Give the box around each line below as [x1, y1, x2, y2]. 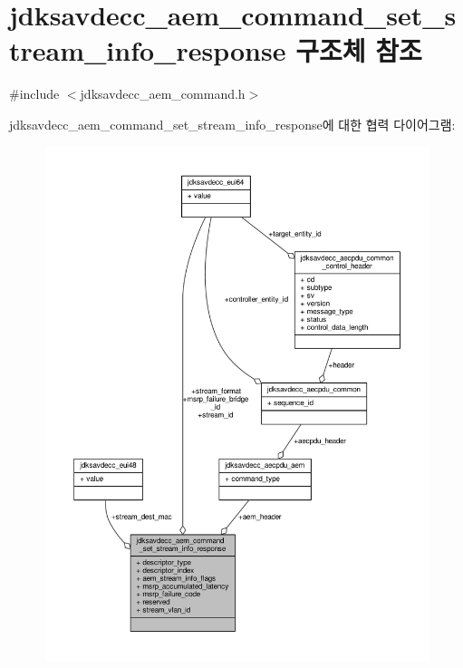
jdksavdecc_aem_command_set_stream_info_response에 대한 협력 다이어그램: [9, 114, 456, 133]
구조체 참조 [295, 32, 422, 69]
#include [9, 84, 60, 103]
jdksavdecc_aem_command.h [80, 84, 246, 103]
